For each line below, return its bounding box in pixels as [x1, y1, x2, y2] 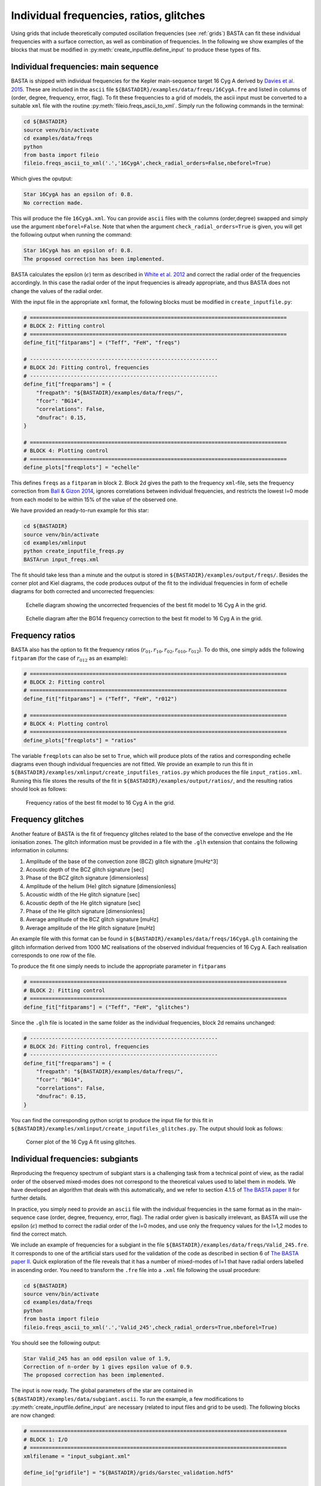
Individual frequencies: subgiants [11, 1154, 139, 1164]
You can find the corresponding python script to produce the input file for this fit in [11, 1116, 213, 1123]
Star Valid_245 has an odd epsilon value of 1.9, [23, 1355, 171, 1362]
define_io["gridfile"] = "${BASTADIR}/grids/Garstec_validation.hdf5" [23, 1469, 234, 1476]
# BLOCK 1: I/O [23, 1436, 68, 1443]
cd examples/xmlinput [23, 539, 87, 546]
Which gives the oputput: [11, 175, 73, 182]
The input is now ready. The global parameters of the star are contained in [11, 1387, 193, 1394]
